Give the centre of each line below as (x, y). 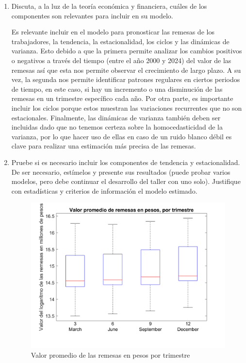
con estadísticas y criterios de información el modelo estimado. (104, 190)
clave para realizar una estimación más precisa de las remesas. (104, 146)
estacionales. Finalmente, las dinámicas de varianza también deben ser (116, 117)
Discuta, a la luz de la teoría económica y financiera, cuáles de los (109, 6)
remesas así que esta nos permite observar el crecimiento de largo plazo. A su (126, 70)
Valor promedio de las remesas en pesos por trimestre (110, 355)
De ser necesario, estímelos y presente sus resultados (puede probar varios (121, 172)
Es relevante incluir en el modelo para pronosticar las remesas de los (113, 32)
